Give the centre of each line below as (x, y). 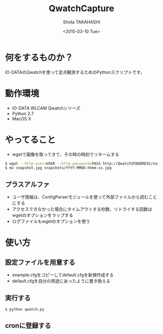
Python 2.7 (23, 113)
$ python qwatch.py (25, 309)
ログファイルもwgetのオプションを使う (51, 222)
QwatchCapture (81, 9)
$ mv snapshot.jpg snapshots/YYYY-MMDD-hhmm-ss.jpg (58, 168)
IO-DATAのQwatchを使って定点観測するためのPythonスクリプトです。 (75, 72)
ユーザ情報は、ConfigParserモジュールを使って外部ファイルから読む (80, 197)
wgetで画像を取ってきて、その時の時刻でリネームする (66, 154)
